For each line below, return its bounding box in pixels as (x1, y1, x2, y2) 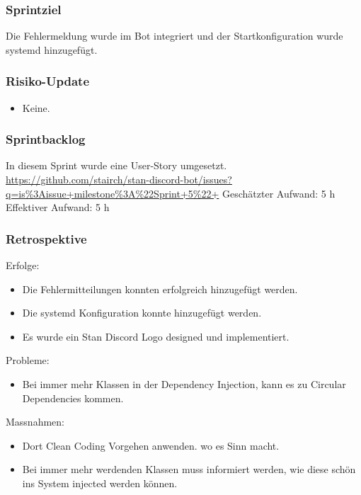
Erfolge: (6, 258, 40, 273)
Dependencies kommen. (22, 390, 124, 405)
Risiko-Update (6, 72, 90, 90)
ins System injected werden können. (22, 475, 178, 490)
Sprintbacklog (6, 130, 86, 148)
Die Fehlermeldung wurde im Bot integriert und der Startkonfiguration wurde (6, 28, 343, 43)
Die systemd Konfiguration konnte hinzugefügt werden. (22, 305, 262, 320)
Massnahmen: (6, 414, 64, 429)
